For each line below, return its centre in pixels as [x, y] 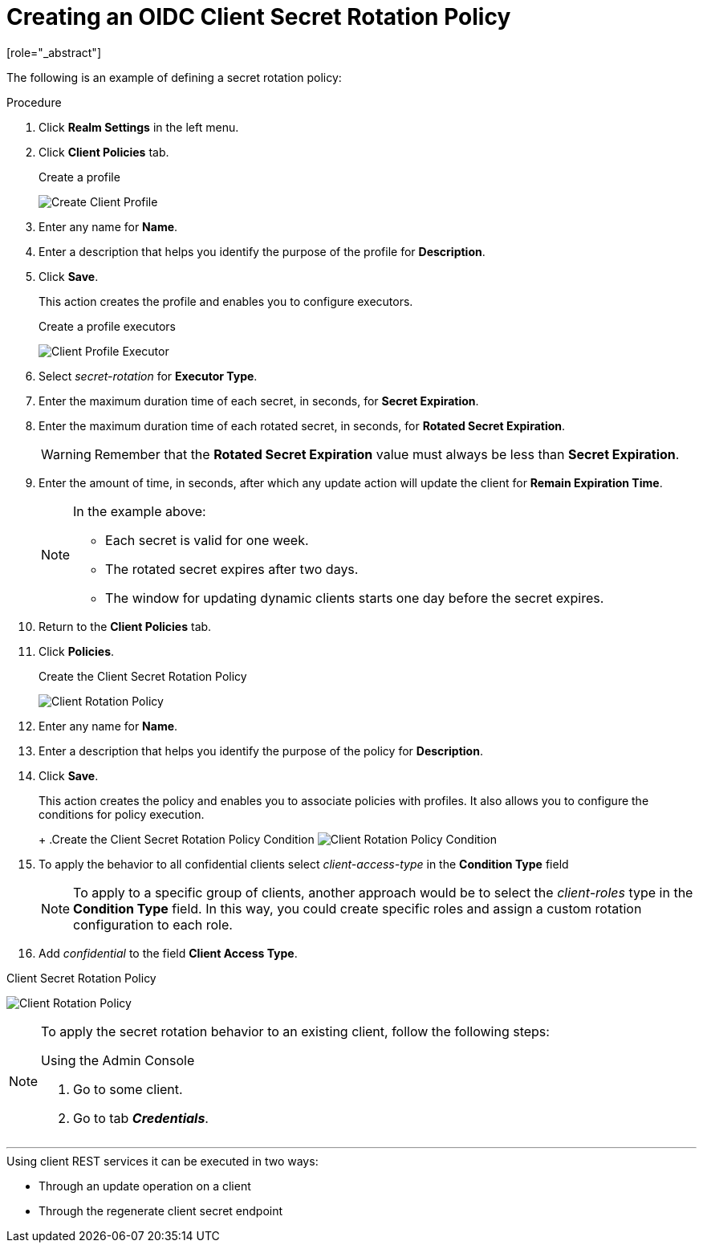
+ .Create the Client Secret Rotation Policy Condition [177, 839]
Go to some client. [128, 1089]
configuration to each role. [153, 924]
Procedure [34, 102]
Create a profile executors [107, 326]
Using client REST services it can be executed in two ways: [163, 1161]
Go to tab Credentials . [141, 1118]
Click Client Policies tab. [104, 152]
